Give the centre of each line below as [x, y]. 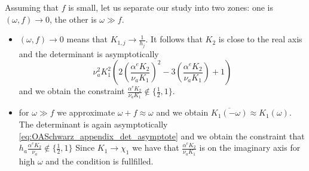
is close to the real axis [260, 39]
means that [87, 39]
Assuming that [32, 7]
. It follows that [174, 39]
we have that [156, 147]
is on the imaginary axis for [250, 147]
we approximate [86, 112]
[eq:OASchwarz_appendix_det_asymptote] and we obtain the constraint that [162, 136]
